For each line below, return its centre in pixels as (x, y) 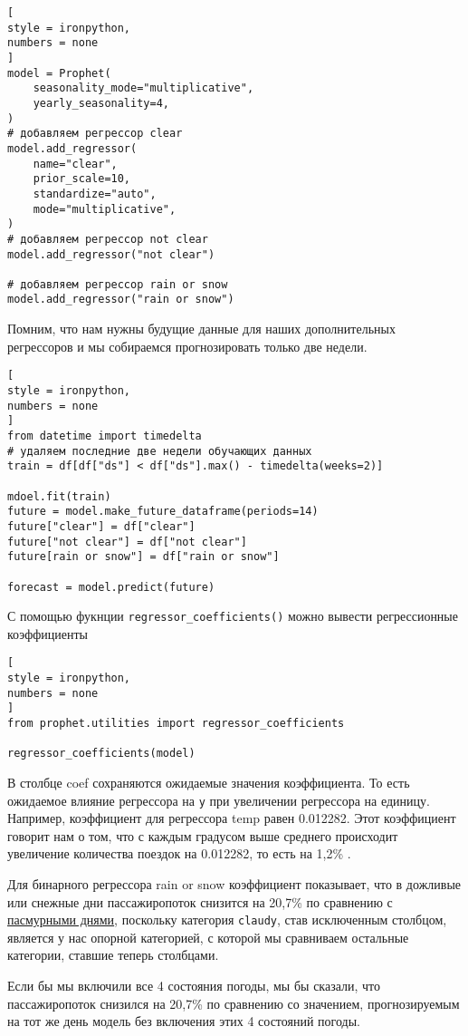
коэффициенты (48, 633)
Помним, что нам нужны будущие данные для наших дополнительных (201, 329)
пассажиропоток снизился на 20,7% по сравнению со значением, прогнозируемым (234, 1003)
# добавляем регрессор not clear (108, 239)
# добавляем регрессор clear (95, 134)
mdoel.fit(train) (59, 496)
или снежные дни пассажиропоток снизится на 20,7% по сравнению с (200, 901)
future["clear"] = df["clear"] (101, 526)
